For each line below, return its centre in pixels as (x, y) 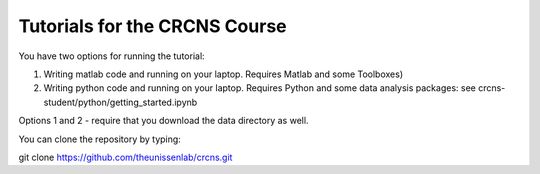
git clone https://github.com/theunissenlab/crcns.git (125, 157)
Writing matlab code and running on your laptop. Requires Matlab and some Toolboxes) (223, 74)
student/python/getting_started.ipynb (120, 102)
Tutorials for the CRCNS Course (152, 26)
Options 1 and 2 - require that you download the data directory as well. (163, 121)
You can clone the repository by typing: (100, 139)
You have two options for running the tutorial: (111, 56)
